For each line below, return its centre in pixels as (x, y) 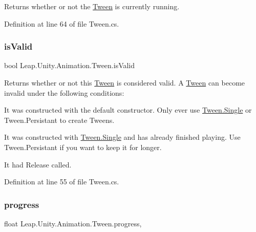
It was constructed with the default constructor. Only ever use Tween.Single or (128, 110)
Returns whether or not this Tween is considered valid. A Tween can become (125, 82)
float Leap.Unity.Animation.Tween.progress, (73, 223)
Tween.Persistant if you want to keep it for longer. (83, 147)
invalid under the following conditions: (64, 92)
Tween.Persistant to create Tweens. (59, 120)
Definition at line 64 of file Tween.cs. (62, 23)
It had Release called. (38, 164)
